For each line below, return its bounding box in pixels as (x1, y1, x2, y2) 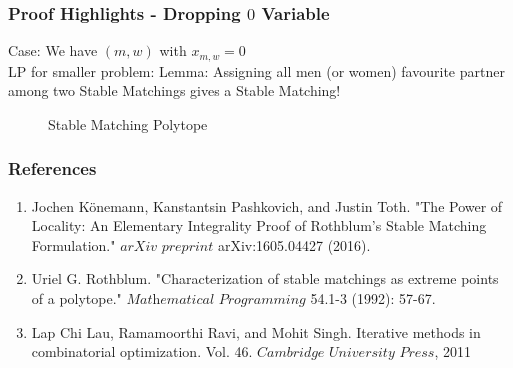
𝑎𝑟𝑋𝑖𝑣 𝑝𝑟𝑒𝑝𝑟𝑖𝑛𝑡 (120, 239, 214, 254)
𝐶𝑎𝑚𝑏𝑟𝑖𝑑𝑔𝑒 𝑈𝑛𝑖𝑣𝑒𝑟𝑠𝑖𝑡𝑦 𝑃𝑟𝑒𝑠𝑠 (257, 346, 435, 361)
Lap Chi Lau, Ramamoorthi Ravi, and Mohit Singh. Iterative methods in (31, 321, 481, 342)
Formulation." (31, 234, 116, 255)
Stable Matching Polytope (48, 113, 208, 134)
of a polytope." (31, 288, 122, 309)
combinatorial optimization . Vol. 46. (31, 341, 253, 362)
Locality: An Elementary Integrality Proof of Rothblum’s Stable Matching (31, 215, 487, 236)
